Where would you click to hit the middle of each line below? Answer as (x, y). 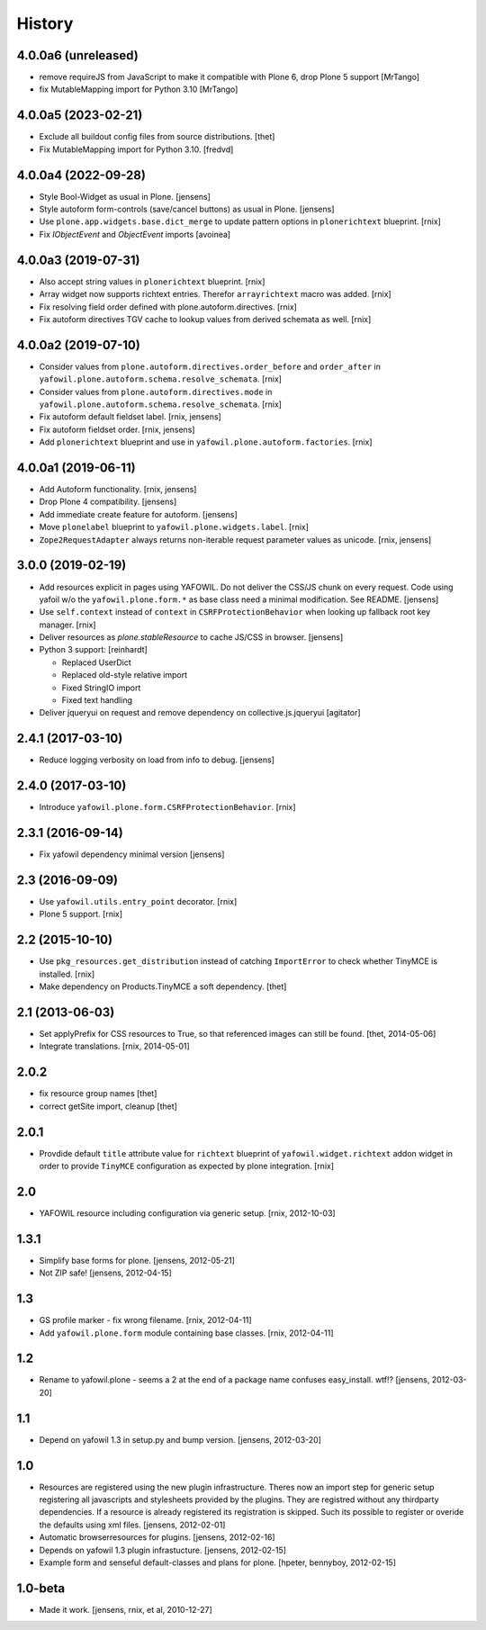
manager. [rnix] (67, 625)
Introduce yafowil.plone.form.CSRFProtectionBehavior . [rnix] (167, 807)
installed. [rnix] (67, 974)
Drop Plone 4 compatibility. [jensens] (108, 502)
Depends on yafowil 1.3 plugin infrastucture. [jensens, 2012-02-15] (163, 1550)
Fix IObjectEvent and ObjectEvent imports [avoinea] (135, 234)
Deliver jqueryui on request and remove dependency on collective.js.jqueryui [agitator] (200, 713)
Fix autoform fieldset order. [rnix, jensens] (117, 429)
